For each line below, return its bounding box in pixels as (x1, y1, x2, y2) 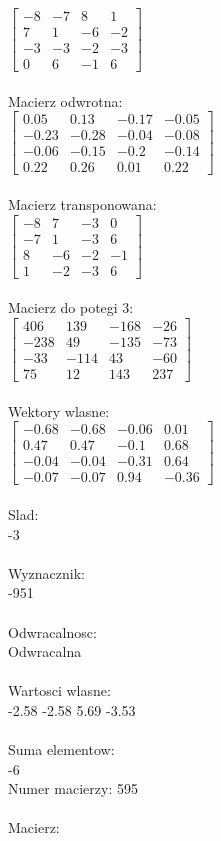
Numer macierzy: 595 (8, 778, 138, 799)
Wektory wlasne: (8, 400, 110, 421)
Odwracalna (8, 641, 82, 662)
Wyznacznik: (8, 562, 86, 583)
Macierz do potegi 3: (8, 297, 134, 318)
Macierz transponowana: (8, 194, 157, 215)
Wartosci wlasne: (8, 680, 111, 701)
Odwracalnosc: (8, 621, 97, 642)
